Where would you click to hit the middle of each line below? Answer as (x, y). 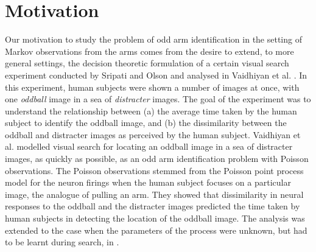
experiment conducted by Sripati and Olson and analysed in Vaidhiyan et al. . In (156, 75)
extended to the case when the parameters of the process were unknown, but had (156, 230)
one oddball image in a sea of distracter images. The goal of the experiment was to (158, 99)
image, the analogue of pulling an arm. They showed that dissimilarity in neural (154, 194)
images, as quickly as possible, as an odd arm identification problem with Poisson (157, 159)
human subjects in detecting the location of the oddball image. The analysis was (155, 218)
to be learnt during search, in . (62, 242)
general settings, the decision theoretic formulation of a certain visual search (147, 63)
